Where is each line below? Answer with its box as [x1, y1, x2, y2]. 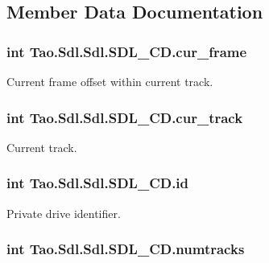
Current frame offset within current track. [6, 73, 213, 89]
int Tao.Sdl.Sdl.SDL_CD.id [6, 173, 189, 193]
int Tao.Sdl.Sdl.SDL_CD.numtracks [6, 239, 245, 259]
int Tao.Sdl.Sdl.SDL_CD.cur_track [6, 107, 243, 127]
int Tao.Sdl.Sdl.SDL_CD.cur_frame [6, 41, 247, 61]
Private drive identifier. [6, 204, 121, 221]
